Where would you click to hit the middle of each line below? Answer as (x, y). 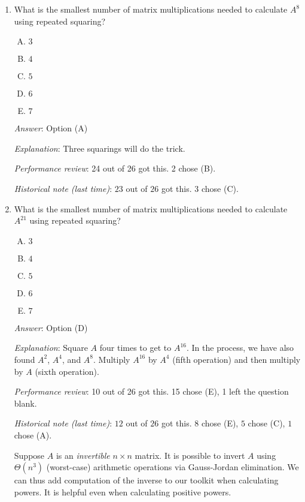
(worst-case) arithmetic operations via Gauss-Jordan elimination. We (173, 467)
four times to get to (135, 348)
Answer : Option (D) (51, 327)
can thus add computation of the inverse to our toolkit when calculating (146, 480)
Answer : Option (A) (51, 128)
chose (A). (33, 435)
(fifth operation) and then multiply (237, 359)
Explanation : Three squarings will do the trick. (100, 148)
